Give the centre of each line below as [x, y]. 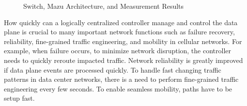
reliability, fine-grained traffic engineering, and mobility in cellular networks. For [123, 41]
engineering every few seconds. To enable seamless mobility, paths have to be [118, 88]
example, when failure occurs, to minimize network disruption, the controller [118, 51]
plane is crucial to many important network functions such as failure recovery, [119, 32]
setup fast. [19, 98]
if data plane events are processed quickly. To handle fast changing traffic [113, 69]
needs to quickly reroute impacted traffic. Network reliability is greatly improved [123, 60]
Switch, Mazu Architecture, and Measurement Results [104, 6]
